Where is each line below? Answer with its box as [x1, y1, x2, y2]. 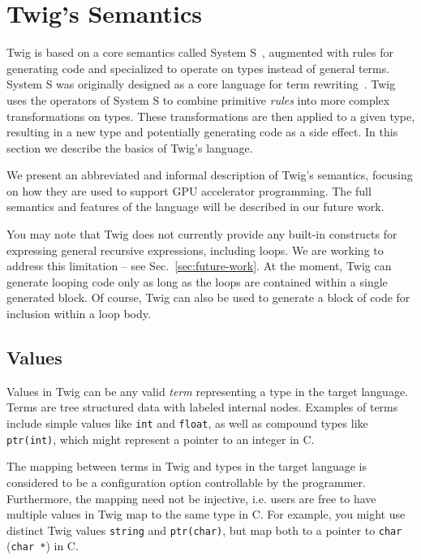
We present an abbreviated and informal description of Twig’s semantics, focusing [6, 166, 413, 183]
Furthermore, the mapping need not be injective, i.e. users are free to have [6, 489, 376, 506]
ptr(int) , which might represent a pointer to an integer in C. [6, 430, 315, 447]
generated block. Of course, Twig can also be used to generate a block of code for [6, 289, 410, 306]
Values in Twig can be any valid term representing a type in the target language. [6, 382, 409, 399]
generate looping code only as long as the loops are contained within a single [6, 273, 388, 290]
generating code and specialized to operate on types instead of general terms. [6, 59, 390, 76]
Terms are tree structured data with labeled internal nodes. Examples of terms [6, 398, 398, 416]
